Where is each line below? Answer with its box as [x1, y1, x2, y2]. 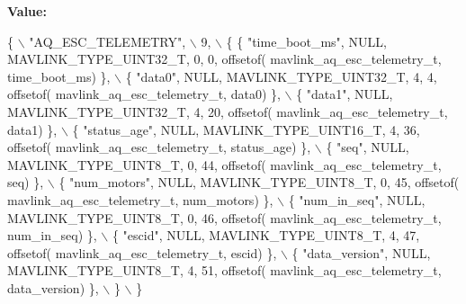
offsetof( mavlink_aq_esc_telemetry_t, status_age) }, [7, 138, 311, 156]
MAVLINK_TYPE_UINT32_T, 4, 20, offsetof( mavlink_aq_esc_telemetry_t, [7, 102, 448, 121]
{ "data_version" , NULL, [291, 243, 431, 262]
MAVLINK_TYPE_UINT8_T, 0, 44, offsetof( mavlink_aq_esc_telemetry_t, [7, 155, 442, 174]
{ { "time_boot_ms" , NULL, [226, 31, 387, 50]
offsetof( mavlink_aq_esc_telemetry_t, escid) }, [7, 243, 277, 262]
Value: [7, 2, 47, 20]
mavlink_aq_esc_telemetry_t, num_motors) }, [7, 190, 273, 209]
